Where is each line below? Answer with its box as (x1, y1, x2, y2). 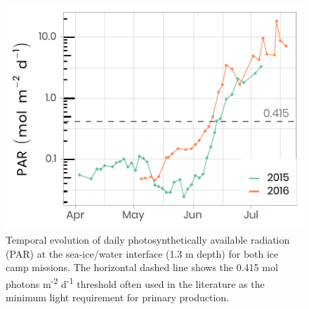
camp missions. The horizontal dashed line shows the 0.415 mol (6, 260, 278, 275)
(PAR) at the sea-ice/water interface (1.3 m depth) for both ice (6, 246, 279, 261)
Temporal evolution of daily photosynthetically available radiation (6, 232, 290, 247)
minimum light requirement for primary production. (6, 290, 230, 305)
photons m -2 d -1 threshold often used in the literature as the (6, 274, 265, 291)
